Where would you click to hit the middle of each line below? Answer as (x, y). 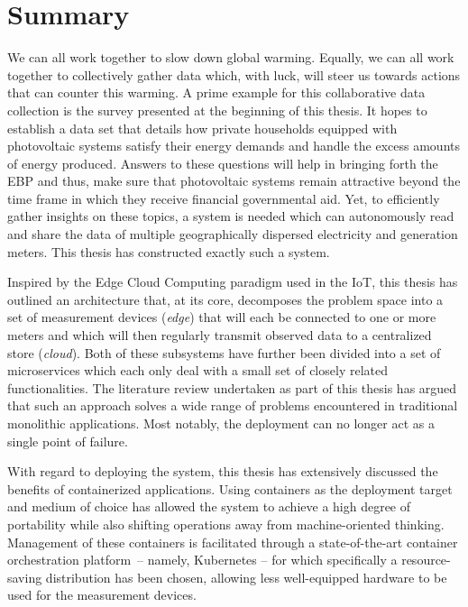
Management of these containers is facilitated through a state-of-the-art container (233, 542)
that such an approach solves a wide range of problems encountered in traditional (233, 405)
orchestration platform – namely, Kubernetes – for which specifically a (202, 560)
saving (25, 577)
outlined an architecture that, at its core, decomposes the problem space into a (225, 299)
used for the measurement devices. (102, 595)
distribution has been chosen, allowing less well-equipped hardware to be (246, 577)
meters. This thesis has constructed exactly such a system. (169, 251)
